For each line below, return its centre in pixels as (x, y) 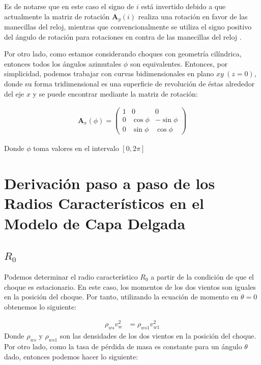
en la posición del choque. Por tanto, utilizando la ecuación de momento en (121, 297)
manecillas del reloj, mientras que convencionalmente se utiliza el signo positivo (128, 27)
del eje (14, 93)
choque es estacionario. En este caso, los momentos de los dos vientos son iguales (130, 286)
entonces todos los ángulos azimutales (63, 63)
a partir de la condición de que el (202, 276)
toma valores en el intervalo (76, 148)
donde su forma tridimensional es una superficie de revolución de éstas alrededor (129, 84)
